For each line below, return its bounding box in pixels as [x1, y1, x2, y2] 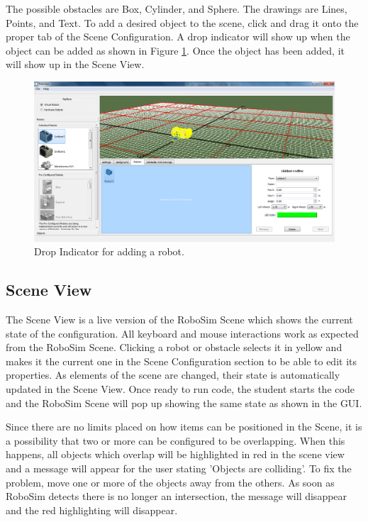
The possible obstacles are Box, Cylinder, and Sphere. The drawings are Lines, [6, 1, 347, 16]
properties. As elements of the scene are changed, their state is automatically [6, 367, 340, 382]
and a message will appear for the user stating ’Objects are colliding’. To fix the [6, 460, 352, 475]
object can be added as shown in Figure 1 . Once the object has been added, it [6, 43, 345, 57]
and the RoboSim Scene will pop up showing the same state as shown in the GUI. [6, 395, 362, 410]
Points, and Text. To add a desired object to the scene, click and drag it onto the [6, 15, 359, 30]
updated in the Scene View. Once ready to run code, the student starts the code [6, 381, 355, 396]
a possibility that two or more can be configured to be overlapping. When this [6, 433, 345, 448]
